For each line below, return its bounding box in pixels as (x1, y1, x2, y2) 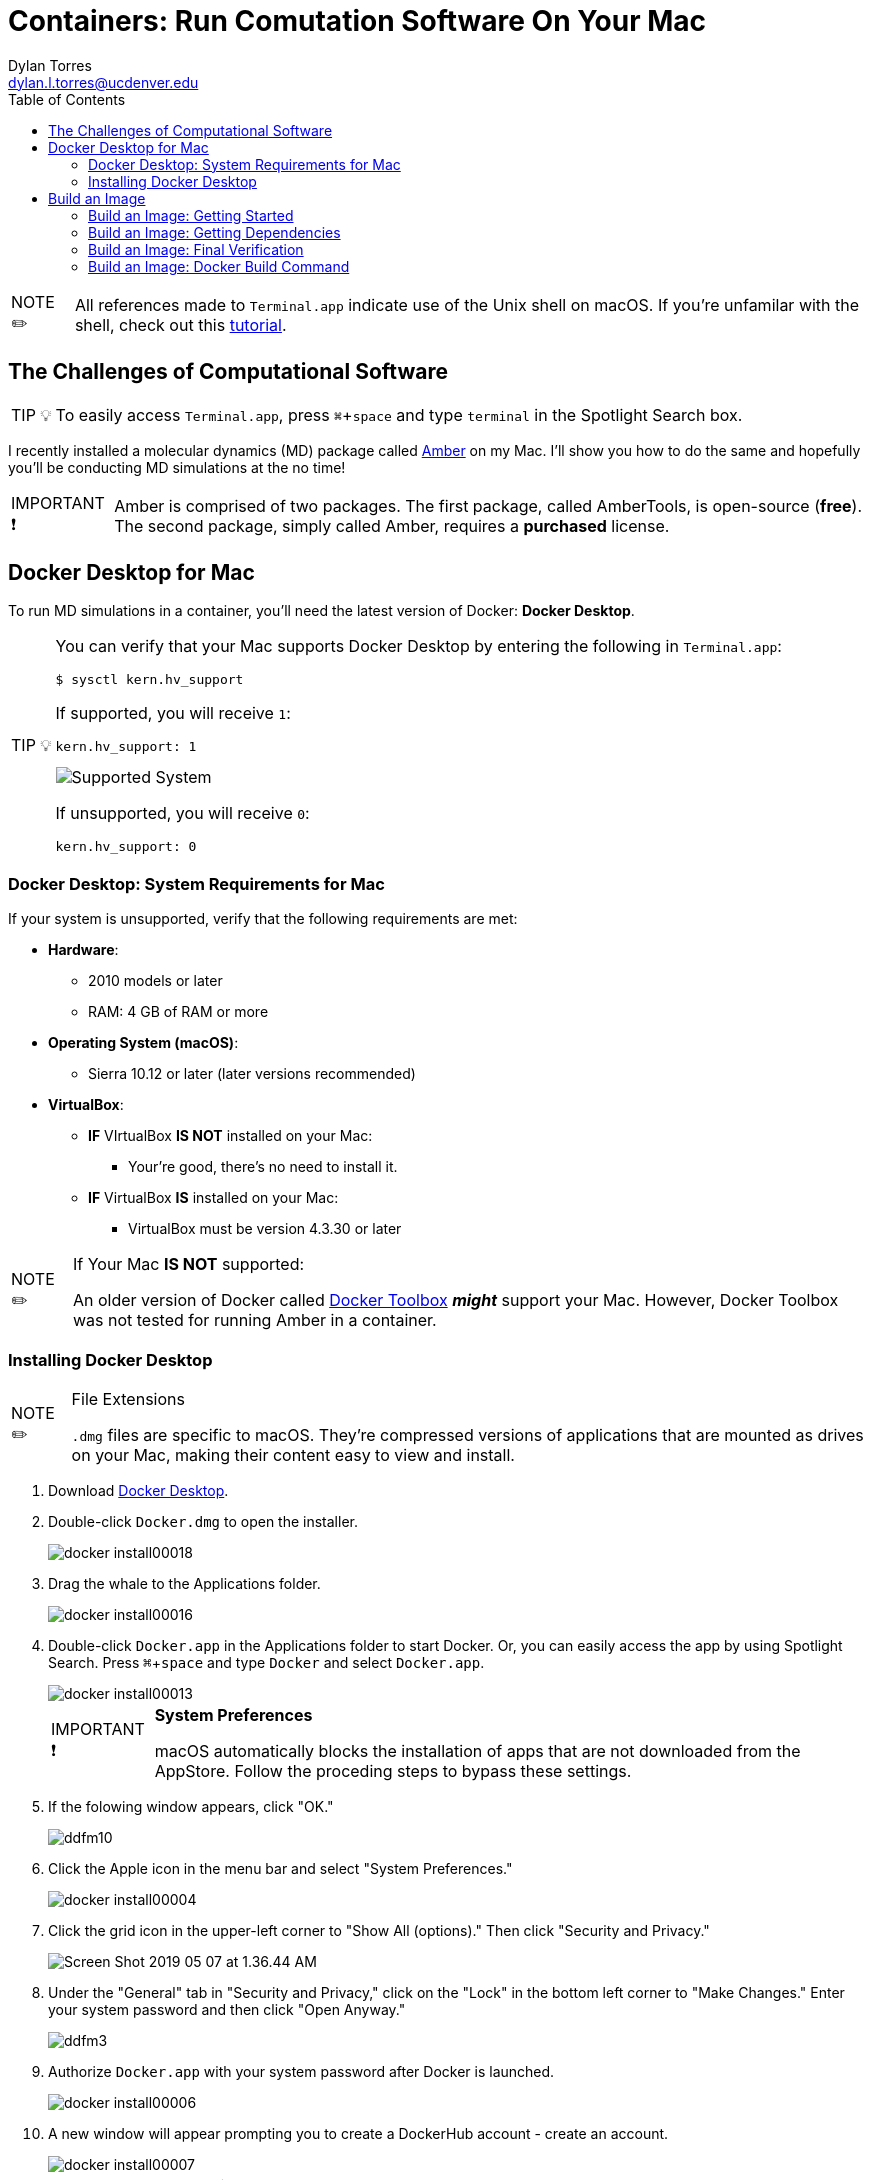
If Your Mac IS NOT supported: (72, 1254, 305, 1275)
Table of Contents (8, 90, 126, 108)
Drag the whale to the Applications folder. (48, 1574, 321, 1592)
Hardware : (48, 941, 119, 959)
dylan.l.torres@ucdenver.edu (8, 73, 199, 91)
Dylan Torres (8, 56, 92, 74)
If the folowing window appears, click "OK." (48, 1797, 334, 1815)
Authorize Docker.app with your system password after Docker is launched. (48, 2062, 555, 2080)
